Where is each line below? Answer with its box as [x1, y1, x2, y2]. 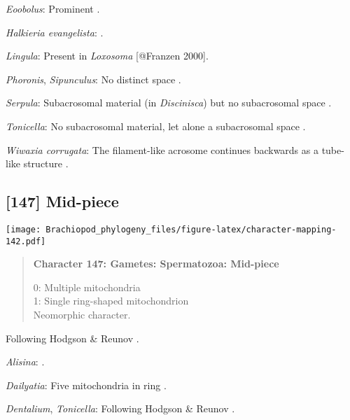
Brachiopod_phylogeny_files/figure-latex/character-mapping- [45, 224, 337, 234]
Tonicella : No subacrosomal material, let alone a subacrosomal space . [6, 118, 306, 133]
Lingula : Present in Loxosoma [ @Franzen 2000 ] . [6, 48, 209, 63]
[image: [6, 224, 41, 234]
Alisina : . [6, 354, 45, 369]
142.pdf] [6, 236, 46, 246]
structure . [23, 156, 69, 171]
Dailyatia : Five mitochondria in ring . [6, 377, 167, 392]
